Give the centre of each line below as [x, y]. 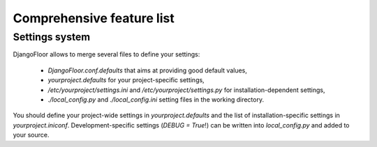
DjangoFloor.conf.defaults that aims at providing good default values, [148, 70]
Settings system [52, 37]
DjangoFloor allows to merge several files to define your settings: [106, 54]
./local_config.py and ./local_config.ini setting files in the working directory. [156, 99]
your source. [31, 135]
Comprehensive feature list [94, 18]
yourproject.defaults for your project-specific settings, [126, 80]
